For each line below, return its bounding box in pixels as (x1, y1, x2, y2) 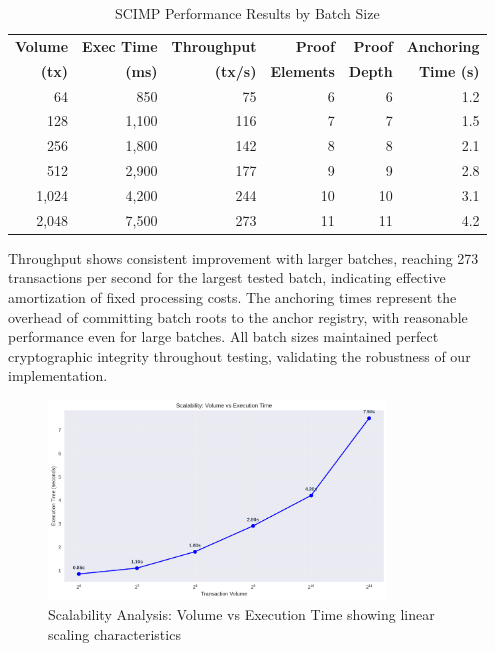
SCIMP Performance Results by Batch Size (114, 3, 380, 23)
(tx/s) (214, 60, 257, 81)
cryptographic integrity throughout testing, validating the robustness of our (8, 345, 471, 366)
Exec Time (82, 35, 158, 56)
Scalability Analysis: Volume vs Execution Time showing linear (48, 603, 435, 624)
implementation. (8, 365, 108, 386)
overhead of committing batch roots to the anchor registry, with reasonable (8, 306, 468, 327)
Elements (270, 60, 335, 81)
